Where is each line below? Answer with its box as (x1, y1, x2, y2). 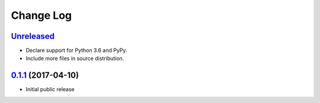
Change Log (11, 9, 72, 22)
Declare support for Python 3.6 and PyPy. (25, 47, 127, 54)
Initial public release (25, 86, 75, 93)
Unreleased (11, 31, 55, 41)
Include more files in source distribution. (25, 55, 124, 62)
